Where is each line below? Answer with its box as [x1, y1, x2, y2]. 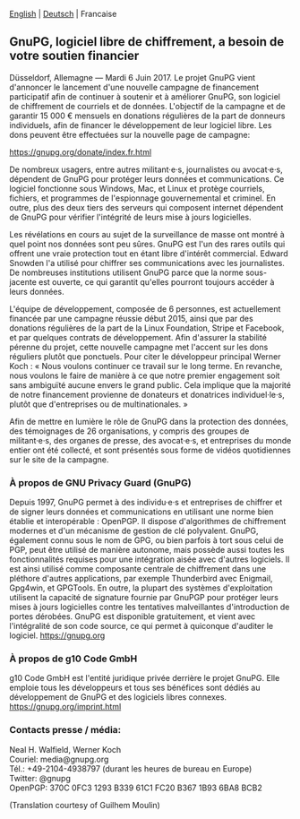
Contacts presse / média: [9, 724, 122, 737]
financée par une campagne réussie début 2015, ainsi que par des [9, 313, 253, 323]
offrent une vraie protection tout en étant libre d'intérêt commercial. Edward [9, 247, 288, 259]
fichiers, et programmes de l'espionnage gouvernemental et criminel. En [9, 193, 276, 203]
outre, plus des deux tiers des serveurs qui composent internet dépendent [9, 202, 284, 212]
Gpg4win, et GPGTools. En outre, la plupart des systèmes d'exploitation [9, 582, 273, 593]
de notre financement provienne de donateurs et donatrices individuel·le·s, [9, 389, 285, 400]
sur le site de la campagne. [9, 453, 109, 465]
